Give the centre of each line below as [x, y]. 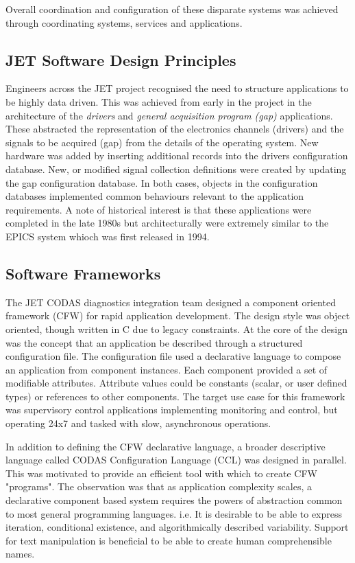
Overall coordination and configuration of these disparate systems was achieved [172, 9]
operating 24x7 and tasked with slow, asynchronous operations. [138, 423]
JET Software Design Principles [121, 59]
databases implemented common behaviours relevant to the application [155, 196]
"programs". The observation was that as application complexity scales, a [159, 486]
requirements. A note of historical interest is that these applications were [159, 209]
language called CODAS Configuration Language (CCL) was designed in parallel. [176, 460]
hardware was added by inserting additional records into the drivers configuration [177, 156]
